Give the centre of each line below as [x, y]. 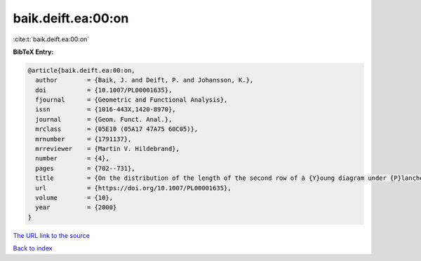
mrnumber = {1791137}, [83, 139]
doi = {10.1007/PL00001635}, [104, 90]
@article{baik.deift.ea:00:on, [82, 70]
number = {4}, [73, 158]
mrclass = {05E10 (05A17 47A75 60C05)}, [117, 129]
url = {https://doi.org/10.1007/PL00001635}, [133, 188]
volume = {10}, [74, 198]
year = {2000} [76, 207]
